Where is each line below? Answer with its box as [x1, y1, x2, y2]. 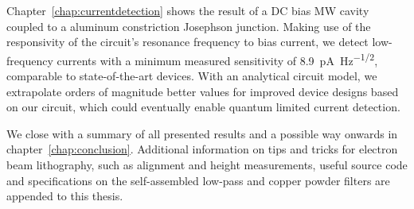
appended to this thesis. [6, 188, 123, 204]
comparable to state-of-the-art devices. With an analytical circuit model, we [6, 68, 377, 84]
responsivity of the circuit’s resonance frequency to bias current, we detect [6, 33, 369, 50]
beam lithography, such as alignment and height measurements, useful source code [6, 157, 408, 172]
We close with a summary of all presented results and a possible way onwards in [6, 125, 398, 141]
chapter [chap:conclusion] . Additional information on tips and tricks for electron [6, 141, 398, 157]
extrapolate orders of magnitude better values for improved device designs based [6, 83, 399, 99]
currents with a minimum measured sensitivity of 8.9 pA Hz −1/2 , [57, 49, 378, 68]
